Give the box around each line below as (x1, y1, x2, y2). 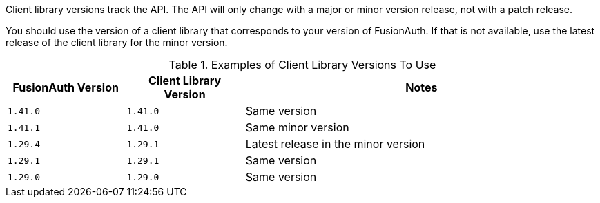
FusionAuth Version (12, 81, 119, 94)
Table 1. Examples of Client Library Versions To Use (168, 58, 436, 72)
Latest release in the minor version (245, 137, 425, 151)
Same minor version (245, 120, 349, 134)
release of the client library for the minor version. (6, 36, 228, 48)
